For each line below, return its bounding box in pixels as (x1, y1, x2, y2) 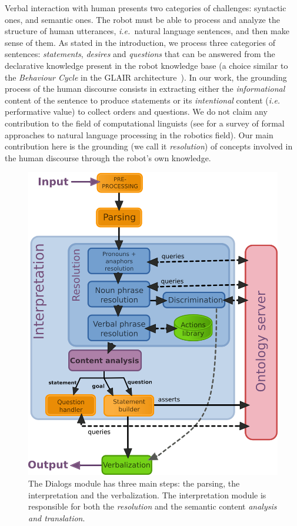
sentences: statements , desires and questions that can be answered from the (5, 48, 275, 60)
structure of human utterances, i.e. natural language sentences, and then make (5, 25, 289, 37)
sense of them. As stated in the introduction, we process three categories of (5, 36, 275, 48)
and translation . (28, 511, 85, 524)
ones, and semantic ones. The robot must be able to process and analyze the (5, 13, 280, 25)
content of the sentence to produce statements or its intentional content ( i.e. (5, 94, 281, 106)
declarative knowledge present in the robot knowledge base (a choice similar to (5, 59, 288, 71)
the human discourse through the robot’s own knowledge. (5, 151, 211, 164)
